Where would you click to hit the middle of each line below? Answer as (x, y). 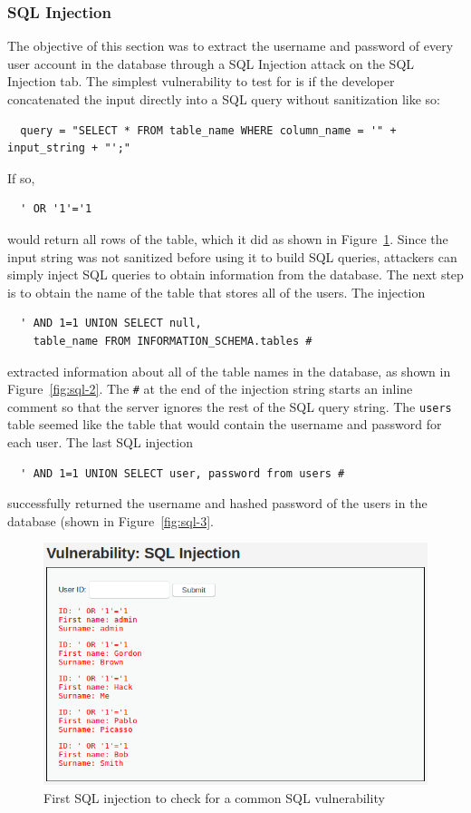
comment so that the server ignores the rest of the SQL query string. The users (230, 406)
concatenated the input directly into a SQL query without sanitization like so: (224, 99)
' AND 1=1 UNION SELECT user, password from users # (183, 473)
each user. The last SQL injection (100, 442)
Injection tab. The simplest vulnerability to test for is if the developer (201, 81)
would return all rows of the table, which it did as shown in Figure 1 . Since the (228, 238)
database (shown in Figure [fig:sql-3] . (111, 520)
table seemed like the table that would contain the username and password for (225, 424)
